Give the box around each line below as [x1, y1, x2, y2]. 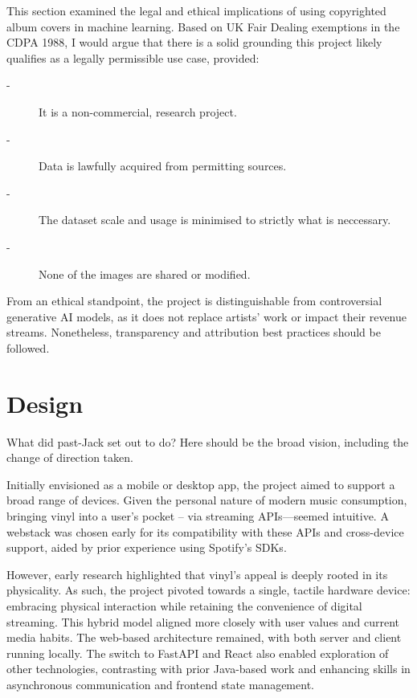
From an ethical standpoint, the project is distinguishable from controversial [6, 292, 382, 309]
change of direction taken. [6, 449, 133, 466]
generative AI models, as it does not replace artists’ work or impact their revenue [6, 308, 407, 325]
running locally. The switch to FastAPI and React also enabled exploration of [6, 644, 389, 661]
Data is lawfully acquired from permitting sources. [39, 157, 287, 174]
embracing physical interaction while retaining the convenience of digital [6, 597, 362, 614]
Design [6, 386, 84, 419]
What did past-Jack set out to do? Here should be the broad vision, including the [6, 433, 409, 450]
